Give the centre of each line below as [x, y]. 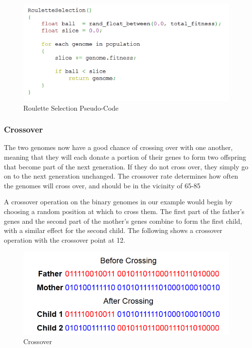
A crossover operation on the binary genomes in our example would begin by [118, 202]
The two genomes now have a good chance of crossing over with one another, [118, 147]
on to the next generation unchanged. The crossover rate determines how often [121, 176]
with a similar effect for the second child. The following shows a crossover [113, 230]
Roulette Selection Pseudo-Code [71, 108]
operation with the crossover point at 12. [65, 240]
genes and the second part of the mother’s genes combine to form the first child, [123, 221]
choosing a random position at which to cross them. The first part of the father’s [124, 211]
